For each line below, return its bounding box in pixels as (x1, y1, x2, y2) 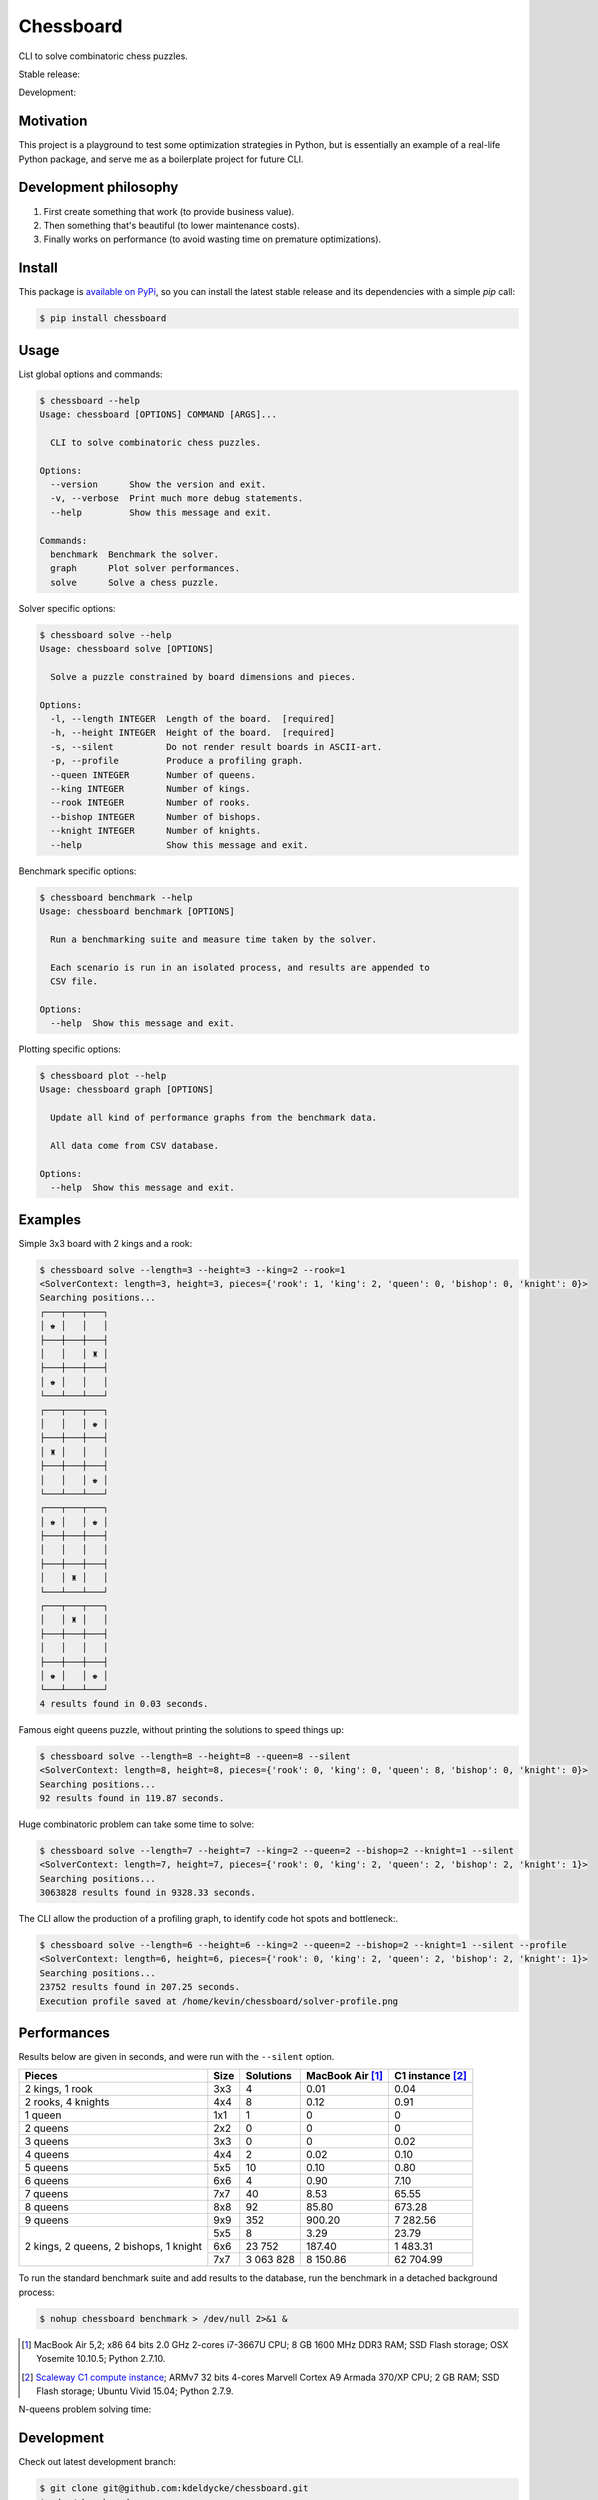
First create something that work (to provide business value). (43, 205, 295, 217)
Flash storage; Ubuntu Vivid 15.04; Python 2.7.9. (36, 2385, 234, 2397)
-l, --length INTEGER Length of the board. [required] (50, 713, 335, 725)
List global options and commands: (18, 368, 164, 380)
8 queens (24, 2200, 69, 2214)
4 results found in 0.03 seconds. (39, 1698, 209, 1709)
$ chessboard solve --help (39, 629, 172, 640)
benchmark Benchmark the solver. (50, 548, 220, 560)
